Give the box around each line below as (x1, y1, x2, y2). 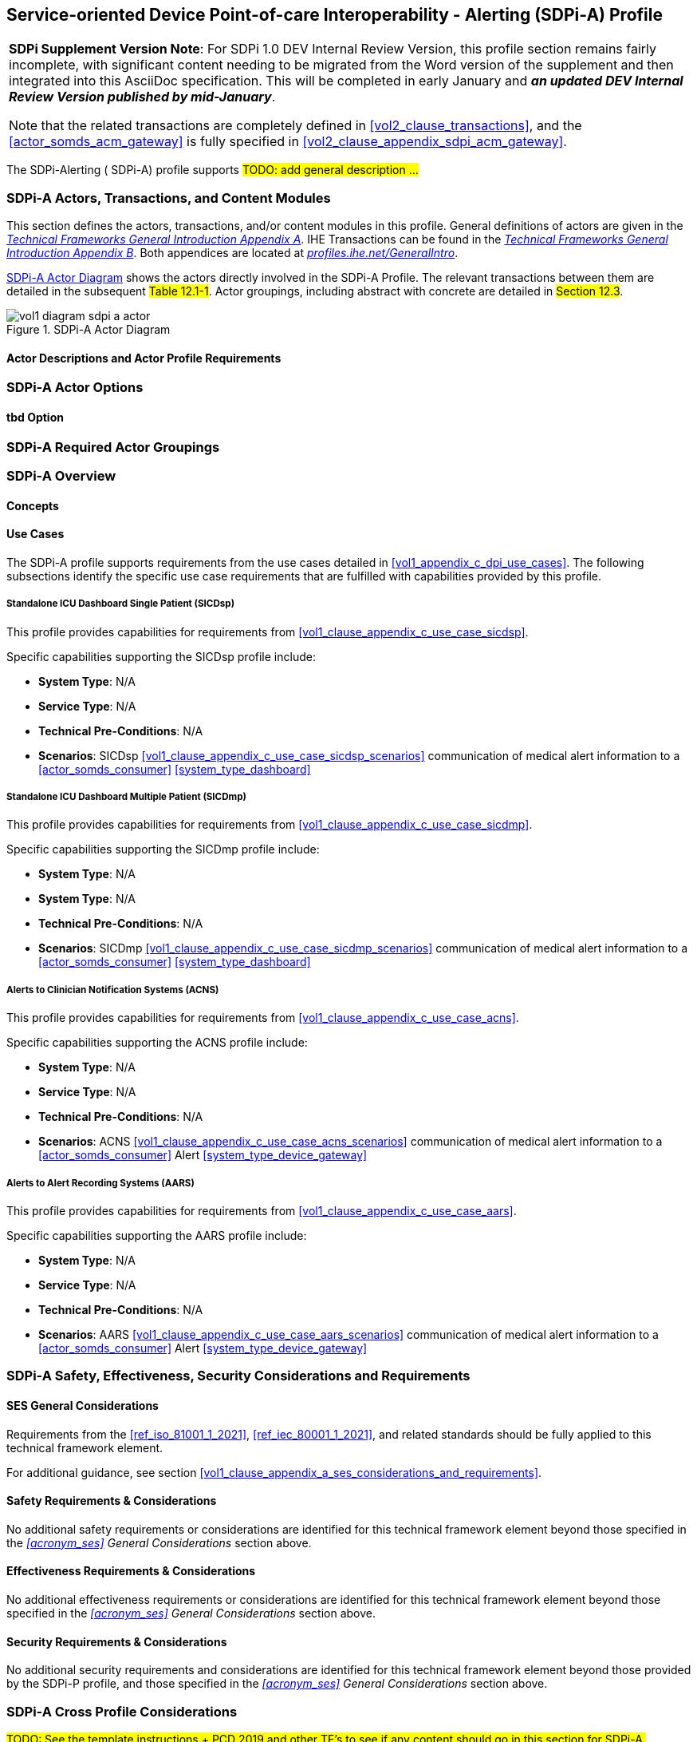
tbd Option (6, 410, 64, 424)
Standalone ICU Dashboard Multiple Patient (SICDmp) (6, 790, 246, 802)
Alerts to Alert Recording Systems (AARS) (6, 1177, 195, 1189)
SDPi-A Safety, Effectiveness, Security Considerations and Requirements (6, 1368, 471, 1384)
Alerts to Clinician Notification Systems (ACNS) (6, 984, 219, 996)
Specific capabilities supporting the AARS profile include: (6, 1228, 307, 1242)
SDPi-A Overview (6, 467, 116, 484)
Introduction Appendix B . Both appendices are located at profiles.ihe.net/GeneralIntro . (6, 246, 459, 260)
